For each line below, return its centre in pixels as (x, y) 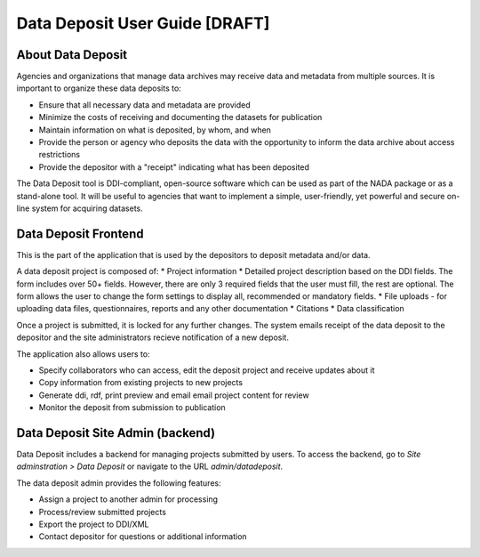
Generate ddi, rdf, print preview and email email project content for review (174, 395)
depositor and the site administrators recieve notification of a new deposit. (152, 337)
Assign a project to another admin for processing (128, 499)
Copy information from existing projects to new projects (141, 383)
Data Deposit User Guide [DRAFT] (143, 23)
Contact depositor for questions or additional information (143, 537)
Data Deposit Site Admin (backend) (116, 433)
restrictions (59, 155)
